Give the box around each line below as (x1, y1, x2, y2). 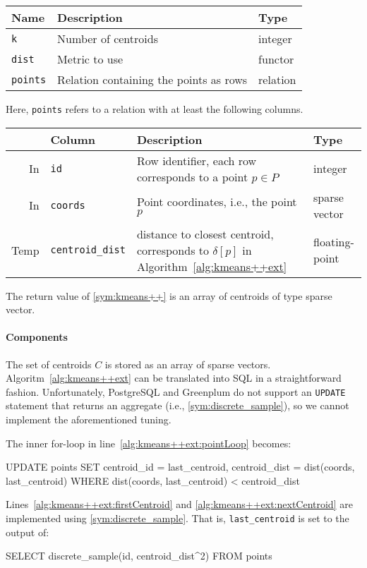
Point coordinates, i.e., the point (136, 193, 297, 210)
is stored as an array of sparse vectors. (104, 356, 271, 371)
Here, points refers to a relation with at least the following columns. (6, 102, 303, 116)
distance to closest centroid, (136, 225, 274, 242)
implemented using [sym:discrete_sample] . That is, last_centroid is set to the (6, 511, 349, 526)
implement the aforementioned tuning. (6, 412, 172, 427)
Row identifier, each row (136, 152, 257, 169)
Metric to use (57, 51, 124, 67)
